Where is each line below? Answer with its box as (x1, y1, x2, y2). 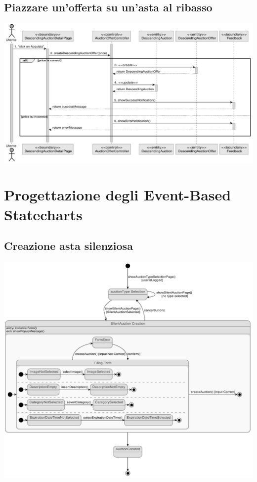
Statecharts (4, 204, 83, 224)
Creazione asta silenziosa (4, 238, 133, 253)
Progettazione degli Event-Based (4, 185, 231, 205)
